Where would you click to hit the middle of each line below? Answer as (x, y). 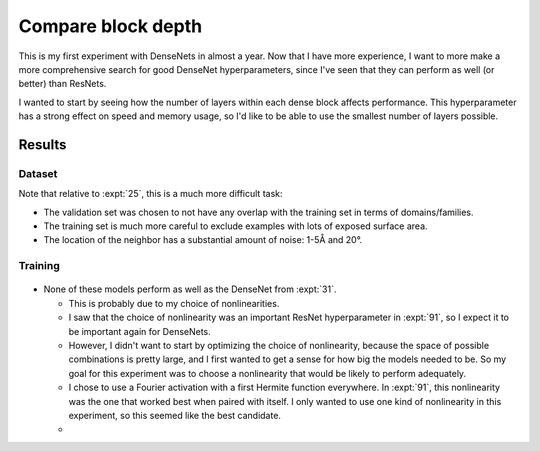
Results (42, 144)
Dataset (38, 173)
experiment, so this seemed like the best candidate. (175, 415)
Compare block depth (110, 26)
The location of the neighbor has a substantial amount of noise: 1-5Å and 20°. (203, 240)
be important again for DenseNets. (140, 331)
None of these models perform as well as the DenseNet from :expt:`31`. (190, 289)
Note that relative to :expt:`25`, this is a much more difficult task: (150, 194)
